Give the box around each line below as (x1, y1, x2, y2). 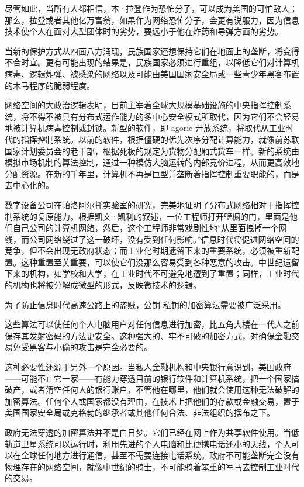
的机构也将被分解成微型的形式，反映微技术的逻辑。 (5, 279, 201, 291)
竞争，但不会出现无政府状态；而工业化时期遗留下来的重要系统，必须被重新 (5, 244, 291, 257)
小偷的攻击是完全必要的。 (53, 341, 152, 353)
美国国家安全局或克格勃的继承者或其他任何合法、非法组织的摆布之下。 (5, 406, 275, 419)
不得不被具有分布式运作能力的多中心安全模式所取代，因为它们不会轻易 (29, 110, 299, 122)
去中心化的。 (5, 179, 54, 191)
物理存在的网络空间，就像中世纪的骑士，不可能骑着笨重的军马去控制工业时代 (5, 460, 299, 472)
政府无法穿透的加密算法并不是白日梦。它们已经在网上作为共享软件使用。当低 (5, 426, 299, 438)
